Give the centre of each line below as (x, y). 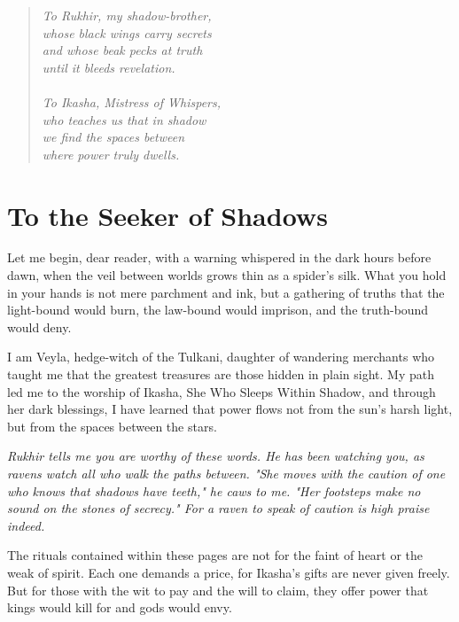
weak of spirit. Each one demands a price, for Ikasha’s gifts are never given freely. (229, 572)
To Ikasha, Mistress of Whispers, (132, 101)
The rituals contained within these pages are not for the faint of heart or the (215, 555)
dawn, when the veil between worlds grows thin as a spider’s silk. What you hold (227, 275)
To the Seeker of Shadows (167, 215)
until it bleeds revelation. (109, 67)
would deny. (39, 327)
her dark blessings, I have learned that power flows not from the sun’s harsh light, (230, 409)
